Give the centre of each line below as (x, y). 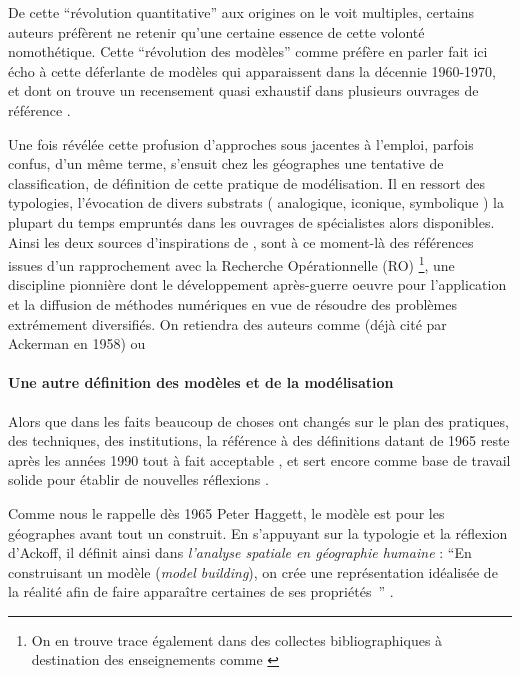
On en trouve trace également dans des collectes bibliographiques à (237, 639)
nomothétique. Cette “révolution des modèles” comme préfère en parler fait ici (248, 51)
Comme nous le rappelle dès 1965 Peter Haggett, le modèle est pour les (226, 512)
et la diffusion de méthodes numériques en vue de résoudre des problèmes (232, 303)
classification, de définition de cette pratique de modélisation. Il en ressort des (246, 182)
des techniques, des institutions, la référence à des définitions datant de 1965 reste (259, 440)
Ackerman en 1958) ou (77, 343)
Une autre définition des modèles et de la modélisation (201, 382)
